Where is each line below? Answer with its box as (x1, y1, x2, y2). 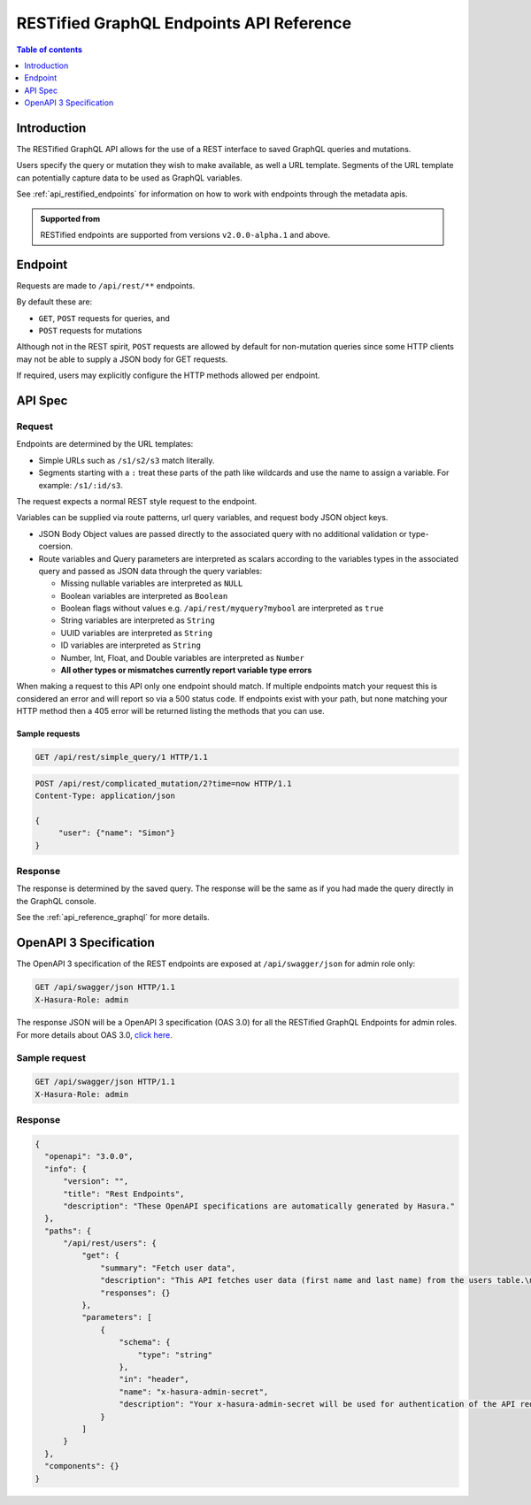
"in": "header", (119, 1374, 189, 1385)
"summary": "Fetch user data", (100, 1263, 236, 1273)
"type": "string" (137, 1349, 212, 1360)
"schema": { (119, 1337, 172, 1348)
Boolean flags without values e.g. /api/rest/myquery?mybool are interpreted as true (60, 603, 384, 614)
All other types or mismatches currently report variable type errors (60, 664, 312, 676)
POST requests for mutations (38, 326, 142, 336)
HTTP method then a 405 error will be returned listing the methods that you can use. (16, 706, 325, 717)
